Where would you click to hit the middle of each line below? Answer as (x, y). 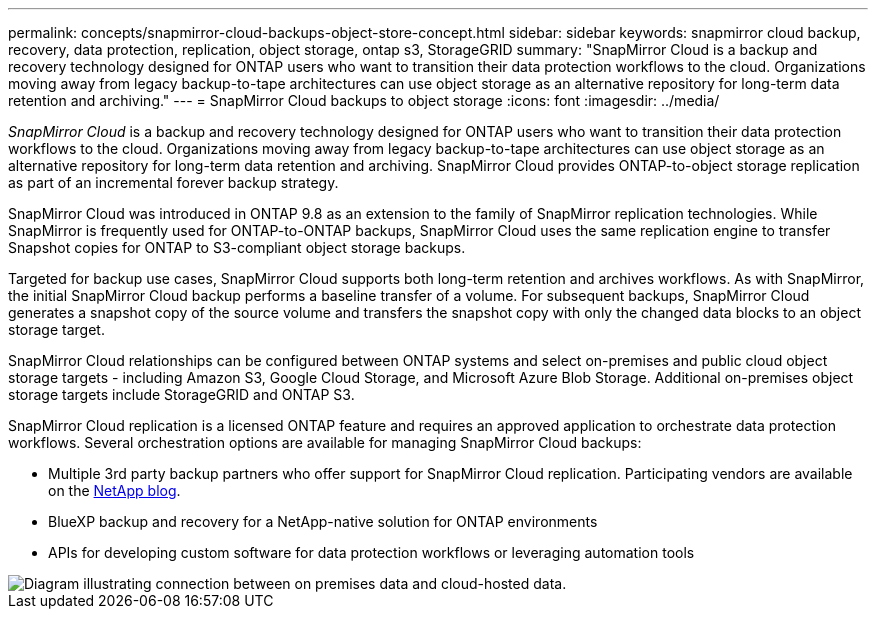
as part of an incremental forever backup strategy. (173, 182)
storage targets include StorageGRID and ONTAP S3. (181, 394)
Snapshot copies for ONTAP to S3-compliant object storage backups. (237, 247)
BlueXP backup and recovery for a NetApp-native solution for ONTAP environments (323, 521)
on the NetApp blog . (114, 490)
